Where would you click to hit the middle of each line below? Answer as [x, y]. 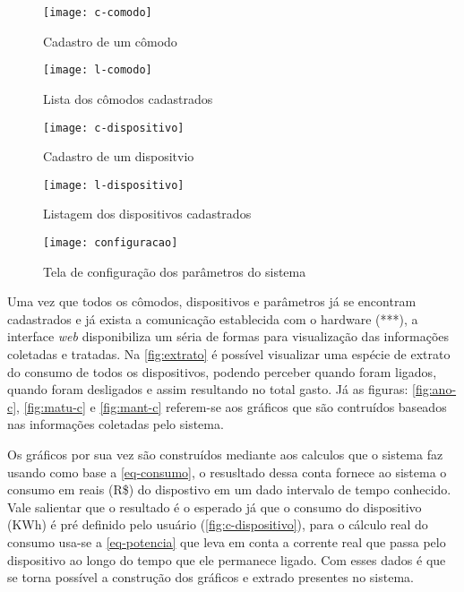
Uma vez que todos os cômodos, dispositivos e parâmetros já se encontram [212, 301]
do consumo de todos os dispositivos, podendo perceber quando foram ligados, [222, 371]
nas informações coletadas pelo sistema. [116, 424]
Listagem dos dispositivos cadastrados [147, 214]
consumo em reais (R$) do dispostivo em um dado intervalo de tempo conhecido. [229, 489]
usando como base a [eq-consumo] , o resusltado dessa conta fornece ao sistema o [227, 472]
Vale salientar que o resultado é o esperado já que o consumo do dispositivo [215, 506]
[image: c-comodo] [98, 13]
